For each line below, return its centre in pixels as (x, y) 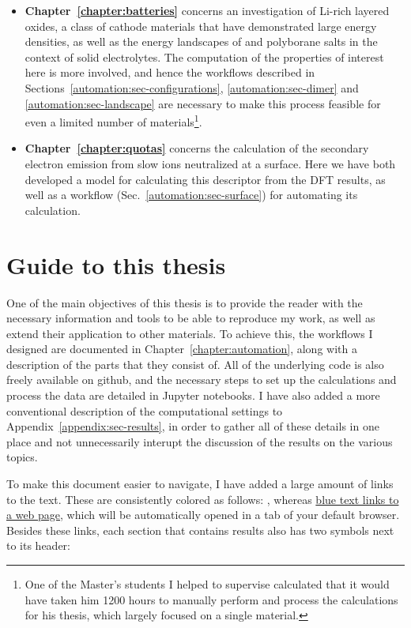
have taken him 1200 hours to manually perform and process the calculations (211, 599)
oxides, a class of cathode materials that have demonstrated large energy (201, 26)
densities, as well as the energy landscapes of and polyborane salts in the (201, 41)
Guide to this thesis (116, 264)
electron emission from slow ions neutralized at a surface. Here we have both (210, 164)
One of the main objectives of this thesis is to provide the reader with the (185, 302)
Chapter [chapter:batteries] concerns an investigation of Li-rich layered (207, 10)
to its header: (39, 545)
